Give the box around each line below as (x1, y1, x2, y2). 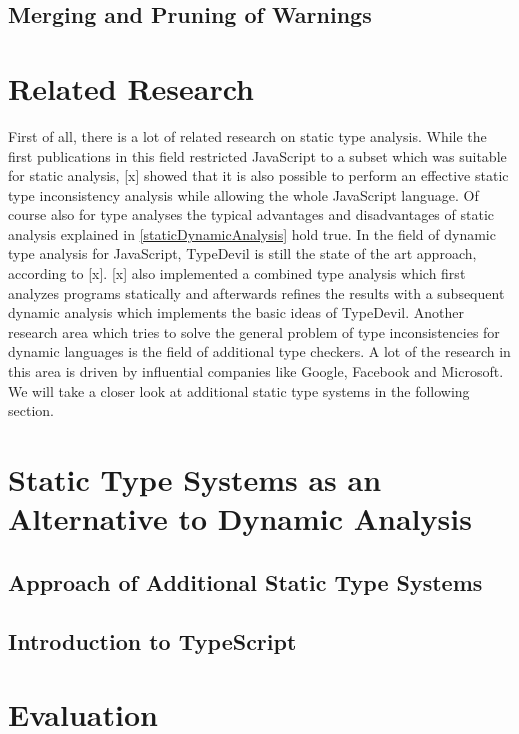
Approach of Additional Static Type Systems (8, 566, 483, 597)
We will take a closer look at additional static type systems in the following (8, 380, 470, 401)
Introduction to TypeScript (8, 625, 297, 656)
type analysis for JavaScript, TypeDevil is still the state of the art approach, (8, 243, 477, 264)
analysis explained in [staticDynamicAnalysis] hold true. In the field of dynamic (8, 223, 496, 244)
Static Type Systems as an (8, 459, 382, 499)
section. (8, 400, 54, 421)
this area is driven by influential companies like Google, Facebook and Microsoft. (8, 361, 504, 382)
